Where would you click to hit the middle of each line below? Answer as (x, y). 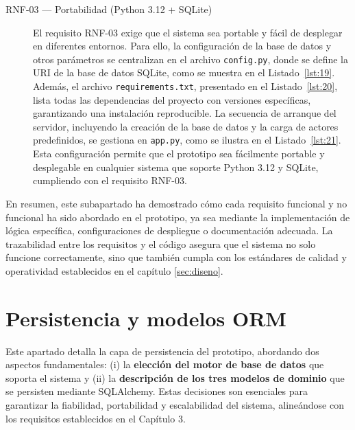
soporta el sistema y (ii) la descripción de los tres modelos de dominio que (175, 377)
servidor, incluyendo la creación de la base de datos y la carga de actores (186, 126)
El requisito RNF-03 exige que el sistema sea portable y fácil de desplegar (188, 32)
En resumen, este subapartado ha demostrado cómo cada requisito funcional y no (176, 203)
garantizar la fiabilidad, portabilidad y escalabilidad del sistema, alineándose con (175, 404)
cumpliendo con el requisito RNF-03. (110, 180)
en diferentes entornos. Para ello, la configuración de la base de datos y (182, 46)
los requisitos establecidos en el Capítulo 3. (96, 418)
